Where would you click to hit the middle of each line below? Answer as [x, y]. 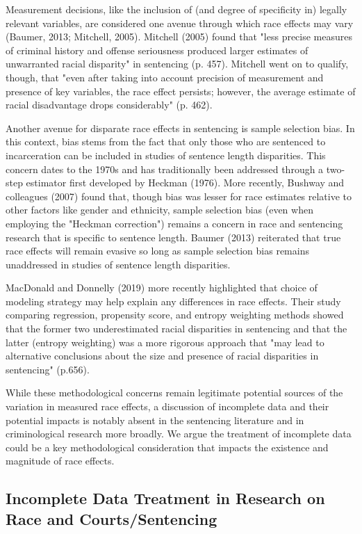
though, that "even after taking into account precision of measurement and [165, 77]
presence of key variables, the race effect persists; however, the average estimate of [181, 91]
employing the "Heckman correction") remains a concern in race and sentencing [174, 223]
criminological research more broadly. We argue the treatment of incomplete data [179, 434]
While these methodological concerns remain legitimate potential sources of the [174, 393]
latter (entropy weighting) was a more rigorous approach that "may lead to [165, 342]
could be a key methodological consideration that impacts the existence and [167, 447]
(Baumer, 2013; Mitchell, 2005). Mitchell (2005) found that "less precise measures [179, 37]
